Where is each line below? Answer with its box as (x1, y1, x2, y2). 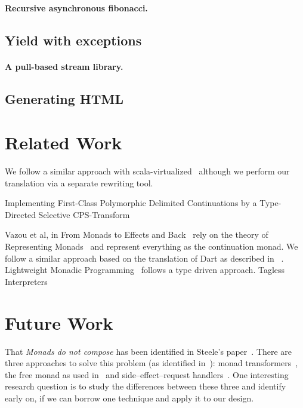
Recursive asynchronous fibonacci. (5, 1, 148, 14)
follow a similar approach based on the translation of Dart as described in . (5, 251, 284, 264)
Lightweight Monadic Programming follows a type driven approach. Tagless (5, 263, 285, 276)
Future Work (5, 310, 113, 335)
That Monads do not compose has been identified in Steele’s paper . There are (5, 345, 292, 357)
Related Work (5, 130, 122, 155)
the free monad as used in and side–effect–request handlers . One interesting (5, 368, 289, 381)
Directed (5, 208, 36, 220)
